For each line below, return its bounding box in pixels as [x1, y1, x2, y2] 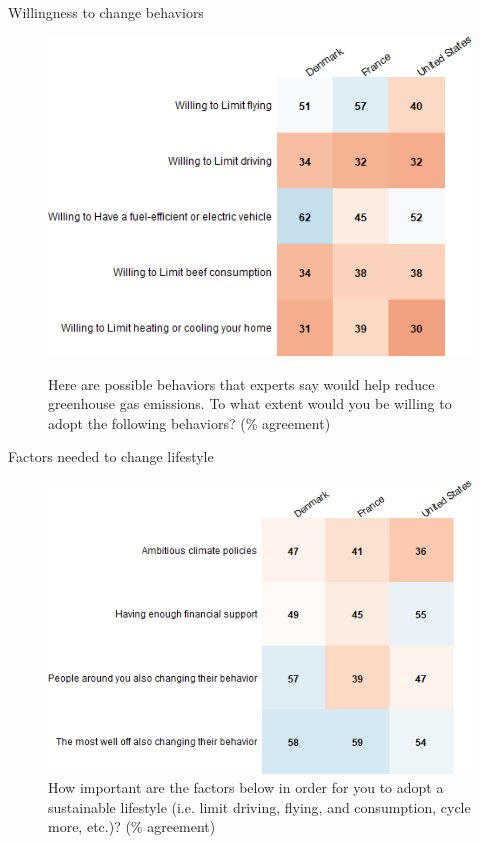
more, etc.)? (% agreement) [48, 816, 216, 837]
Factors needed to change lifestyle [8, 446, 214, 467]
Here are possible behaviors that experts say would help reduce [48, 373, 435, 394]
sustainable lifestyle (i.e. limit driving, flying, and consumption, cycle [48, 796, 471, 817]
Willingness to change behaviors [8, 2, 204, 22]
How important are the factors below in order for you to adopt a [48, 777, 444, 798]
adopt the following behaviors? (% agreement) [48, 412, 331, 433]
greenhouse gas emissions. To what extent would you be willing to [48, 393, 452, 414]
